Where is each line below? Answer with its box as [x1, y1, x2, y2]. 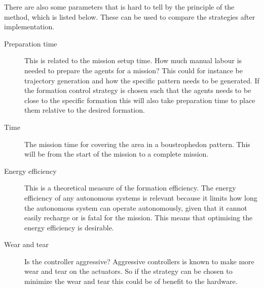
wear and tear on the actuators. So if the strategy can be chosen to [24, 266, 233, 276]
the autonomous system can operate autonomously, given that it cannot [24, 202, 247, 213]
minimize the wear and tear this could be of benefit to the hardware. [24, 276, 238, 286]
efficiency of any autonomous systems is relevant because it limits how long [24, 192, 257, 203]
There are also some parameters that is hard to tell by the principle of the [4, 2, 235, 12]
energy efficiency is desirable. [24, 222, 114, 232]
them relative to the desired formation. [24, 105, 145, 115]
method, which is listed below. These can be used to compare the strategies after [4, 11, 255, 22]
